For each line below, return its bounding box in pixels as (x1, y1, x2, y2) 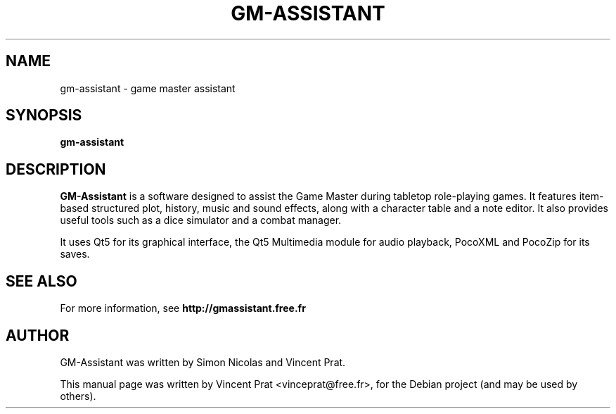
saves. (60, 248, 90, 261)
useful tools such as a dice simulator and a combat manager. (60, 214, 342, 227)
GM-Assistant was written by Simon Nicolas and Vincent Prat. (60, 356, 346, 368)
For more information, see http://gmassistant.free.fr (60, 302, 306, 315)
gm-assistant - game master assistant (60, 82, 236, 94)
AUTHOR (6, 326, 70, 344)
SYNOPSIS (6, 106, 82, 125)
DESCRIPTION (6, 160, 106, 178)
